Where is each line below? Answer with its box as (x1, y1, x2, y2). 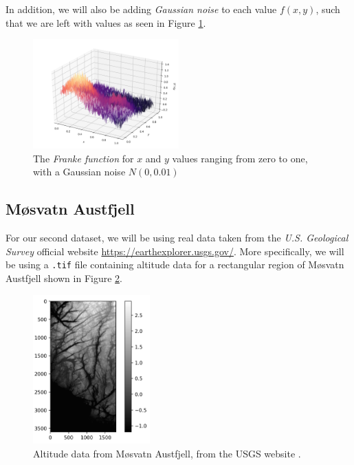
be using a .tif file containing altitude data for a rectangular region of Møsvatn (5, 257, 344, 272)
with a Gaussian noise (33, 164, 126, 179)
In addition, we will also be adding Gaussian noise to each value (5, 2, 277, 16)
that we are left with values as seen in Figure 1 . (5, 15, 206, 30)
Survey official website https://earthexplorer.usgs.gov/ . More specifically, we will (5, 244, 344, 258)
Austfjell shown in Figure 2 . (5, 271, 122, 285)
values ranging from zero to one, (172, 151, 308, 165)
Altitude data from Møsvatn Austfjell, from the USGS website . (33, 446, 301, 460)
